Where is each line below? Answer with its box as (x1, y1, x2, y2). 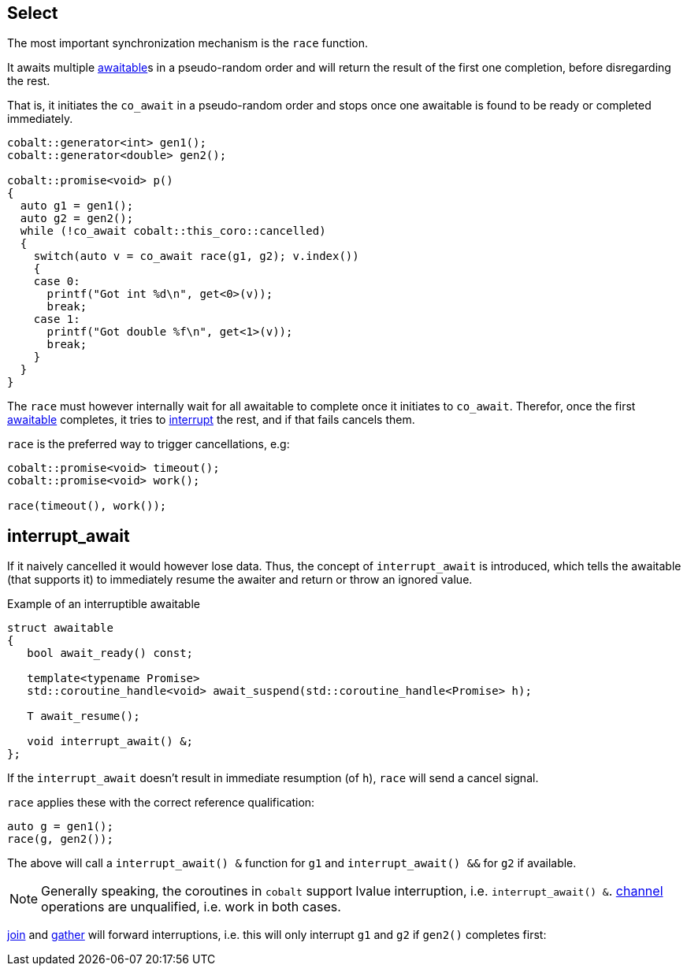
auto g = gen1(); (7, 820, 113, 833)
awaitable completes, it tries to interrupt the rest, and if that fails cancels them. (7, 413, 415, 427)
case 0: (33, 275, 80, 288)
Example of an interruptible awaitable (7, 597, 200, 611)
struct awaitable (7, 621, 113, 635)
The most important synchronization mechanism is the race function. (7, 36, 369, 50)
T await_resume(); (27, 710, 140, 723)
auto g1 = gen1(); (20, 199, 134, 213)
